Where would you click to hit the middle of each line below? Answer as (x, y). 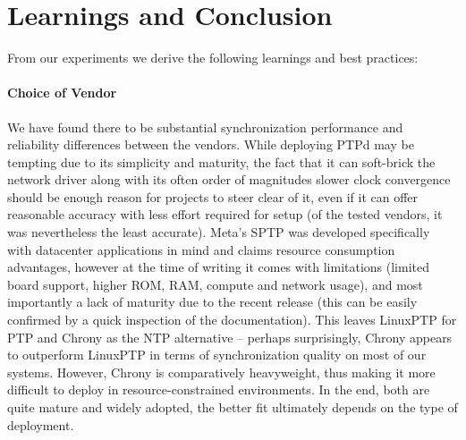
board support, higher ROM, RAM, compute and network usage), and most (215, 284)
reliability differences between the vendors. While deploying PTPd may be (211, 144)
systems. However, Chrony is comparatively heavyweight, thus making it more (221, 372)
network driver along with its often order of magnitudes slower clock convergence (229, 179)
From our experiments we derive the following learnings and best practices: (213, 58)
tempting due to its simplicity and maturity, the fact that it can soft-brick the (221, 161)
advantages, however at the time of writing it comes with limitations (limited (218, 267)
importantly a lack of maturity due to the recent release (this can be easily (212, 302)
